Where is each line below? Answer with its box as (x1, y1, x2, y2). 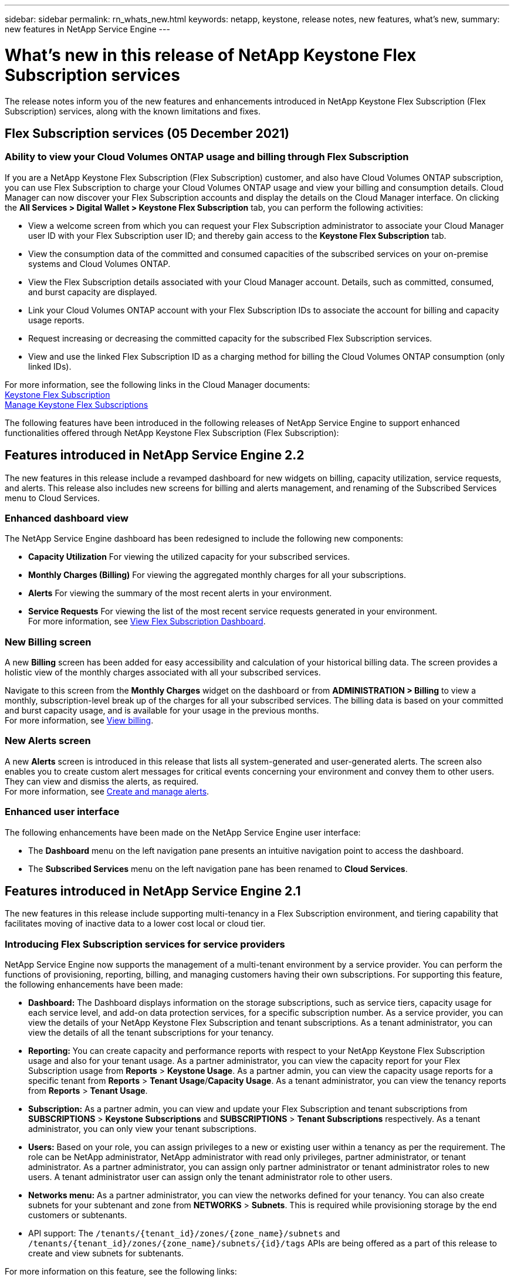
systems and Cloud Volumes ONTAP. (28, 258, 171, 269)
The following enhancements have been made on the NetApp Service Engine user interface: (5, 827, 361, 837)
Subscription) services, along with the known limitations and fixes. (5, 106, 261, 116)
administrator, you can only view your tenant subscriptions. (28, 1124, 257, 1134)
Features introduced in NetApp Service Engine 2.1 (5, 883, 301, 898)
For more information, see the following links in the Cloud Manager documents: (5, 379, 310, 390)
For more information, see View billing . (5, 715, 154, 726)
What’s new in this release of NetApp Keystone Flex (5, 45, 417, 65)
